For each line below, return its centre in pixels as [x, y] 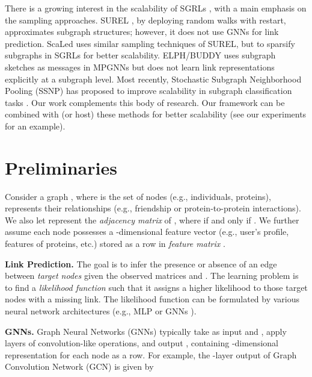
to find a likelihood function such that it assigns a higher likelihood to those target [156, 287]
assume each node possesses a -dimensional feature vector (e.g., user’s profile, [147, 232]
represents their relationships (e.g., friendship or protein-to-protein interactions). [153, 208]
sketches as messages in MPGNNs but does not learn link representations [140, 67]
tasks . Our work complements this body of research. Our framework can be [145, 102]
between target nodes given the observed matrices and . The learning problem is [152, 276]
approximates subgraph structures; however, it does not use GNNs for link [142, 32]
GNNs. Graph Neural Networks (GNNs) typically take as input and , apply [146, 331]
